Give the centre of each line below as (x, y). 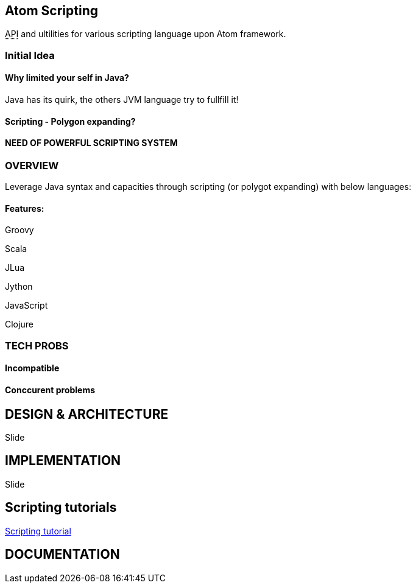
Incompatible (32, 368)
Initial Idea (30, 55)
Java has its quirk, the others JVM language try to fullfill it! (122, 100)
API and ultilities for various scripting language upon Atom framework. (146, 34)
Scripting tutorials (61, 508)
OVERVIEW (32, 165)
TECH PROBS (37, 345)
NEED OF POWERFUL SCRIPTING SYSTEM (91, 143)
